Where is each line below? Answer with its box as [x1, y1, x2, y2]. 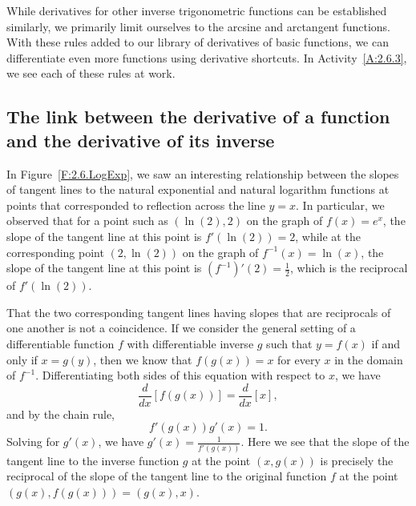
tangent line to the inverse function [6, 452, 180, 468]
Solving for [6, 433, 60, 450]
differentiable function [6, 335, 115, 351]
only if [6, 351, 38, 367]
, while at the [295, 227, 361, 244]
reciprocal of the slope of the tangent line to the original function [6, 468, 327, 484]
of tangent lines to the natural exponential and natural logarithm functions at [6, 181, 390, 198]
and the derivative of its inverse [6, 127, 275, 152]
